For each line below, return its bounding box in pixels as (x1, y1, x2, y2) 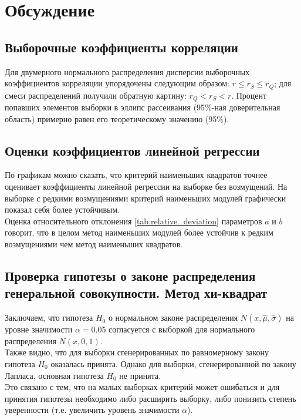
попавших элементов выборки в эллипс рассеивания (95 (5, 101, 205, 113)
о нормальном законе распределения (108, 311, 238, 324)
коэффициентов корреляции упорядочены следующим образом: (5, 77, 229, 89)
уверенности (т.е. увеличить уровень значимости (5, 404, 180, 416)
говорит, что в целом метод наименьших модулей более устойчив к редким (5, 226, 273, 238)
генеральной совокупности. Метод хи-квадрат (5, 284, 268, 302)
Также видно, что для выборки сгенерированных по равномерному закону (5, 346, 269, 358)
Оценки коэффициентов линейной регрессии (5, 141, 260, 159)
